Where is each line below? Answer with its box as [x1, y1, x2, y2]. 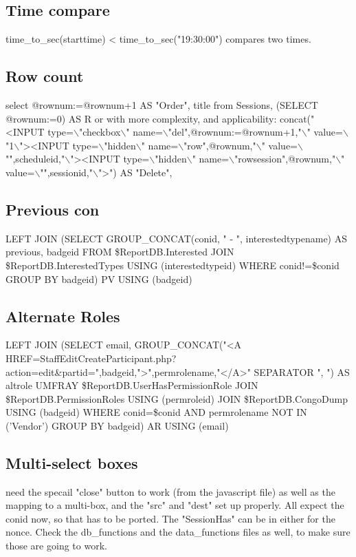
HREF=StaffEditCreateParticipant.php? [5, 350, 177, 365]
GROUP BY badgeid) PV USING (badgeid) [5, 271, 192, 286]
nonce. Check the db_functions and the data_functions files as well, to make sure [5, 525, 351, 539]
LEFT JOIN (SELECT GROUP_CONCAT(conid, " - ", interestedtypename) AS [5, 231, 347, 245]
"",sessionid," [40, 165, 93, 179]
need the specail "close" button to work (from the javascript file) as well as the [5, 484, 335, 498]
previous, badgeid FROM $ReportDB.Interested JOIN [5, 244, 234, 259]
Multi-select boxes [5, 452, 138, 473]
